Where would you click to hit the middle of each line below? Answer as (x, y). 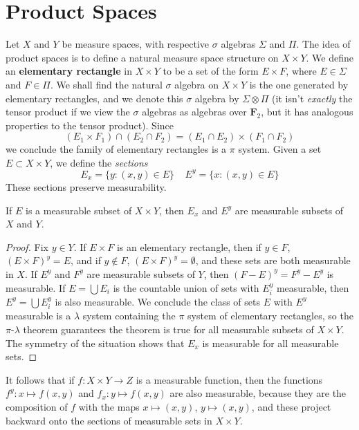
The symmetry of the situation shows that (95, 343)
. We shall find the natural (106, 84)
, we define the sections (99, 162)
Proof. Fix (27, 246)
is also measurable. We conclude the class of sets (157, 301)
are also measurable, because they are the (258, 393)
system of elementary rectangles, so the (270, 316)
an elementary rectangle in (69, 71)
